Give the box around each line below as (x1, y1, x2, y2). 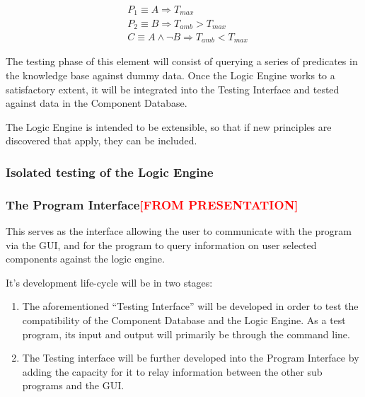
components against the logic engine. (6, 251, 165, 266)
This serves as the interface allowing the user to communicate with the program (6, 224, 352, 238)
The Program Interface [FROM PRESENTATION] (6, 195, 299, 213)
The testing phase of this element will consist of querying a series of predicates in (6, 54, 358, 69)
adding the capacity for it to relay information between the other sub (22, 364, 323, 379)
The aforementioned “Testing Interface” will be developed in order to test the (22, 299, 359, 313)
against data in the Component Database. (6, 96, 187, 110)
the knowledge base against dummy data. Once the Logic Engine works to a (6, 68, 335, 83)
